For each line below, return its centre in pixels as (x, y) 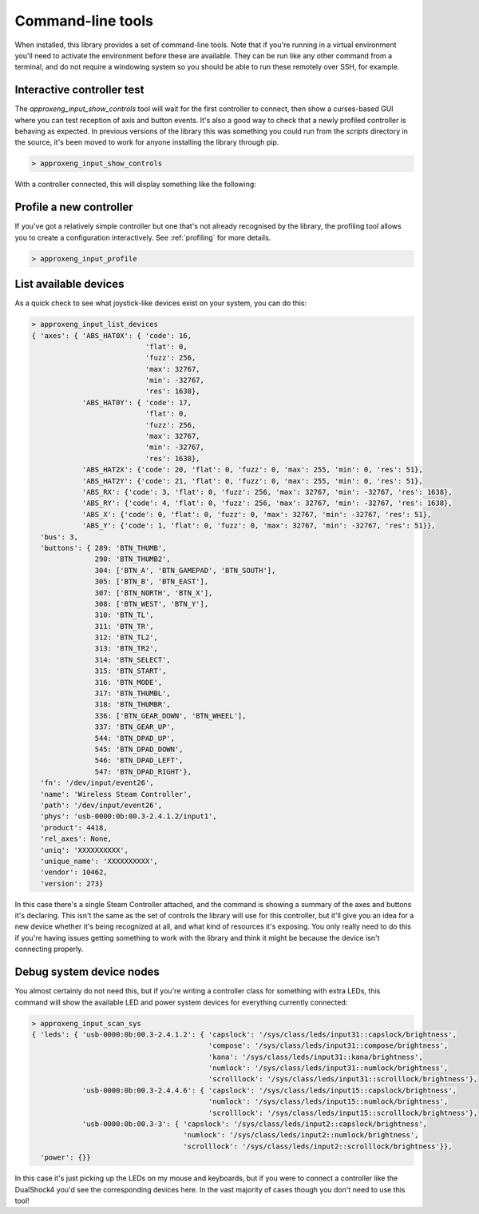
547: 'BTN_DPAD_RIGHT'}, (143, 772)
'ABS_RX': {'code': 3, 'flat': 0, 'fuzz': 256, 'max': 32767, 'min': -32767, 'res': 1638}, (267, 492)
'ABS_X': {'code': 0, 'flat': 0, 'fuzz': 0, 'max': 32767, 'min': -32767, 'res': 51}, (257, 514)
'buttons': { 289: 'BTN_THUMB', (103, 548)
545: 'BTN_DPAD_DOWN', (139, 749)
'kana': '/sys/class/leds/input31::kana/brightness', (315, 1057)
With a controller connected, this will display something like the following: (136, 185)
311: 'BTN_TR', (125, 626)
